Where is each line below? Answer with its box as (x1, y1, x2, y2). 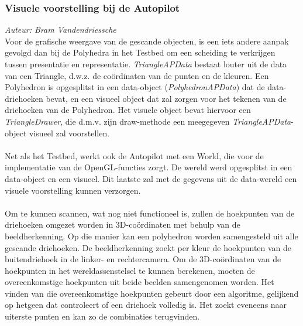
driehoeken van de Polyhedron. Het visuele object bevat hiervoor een (5, 104, 251, 116)
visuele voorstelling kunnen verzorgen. (5, 184, 141, 196)
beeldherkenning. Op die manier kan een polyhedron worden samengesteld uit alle (5, 229, 298, 242)
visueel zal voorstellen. (29, 126, 110, 139)
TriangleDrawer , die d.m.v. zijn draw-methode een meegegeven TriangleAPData (5, 115, 291, 127)
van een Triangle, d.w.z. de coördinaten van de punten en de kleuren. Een (5, 69, 269, 81)
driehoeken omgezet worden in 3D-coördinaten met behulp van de (5, 218, 240, 231)
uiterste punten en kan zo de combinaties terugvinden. (5, 310, 200, 322)
